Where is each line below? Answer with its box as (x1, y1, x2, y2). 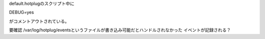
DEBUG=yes (9, 10, 34, 15)
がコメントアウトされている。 (9, 18, 70, 24)
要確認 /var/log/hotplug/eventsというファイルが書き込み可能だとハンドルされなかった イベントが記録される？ (9, 27, 231, 33)
